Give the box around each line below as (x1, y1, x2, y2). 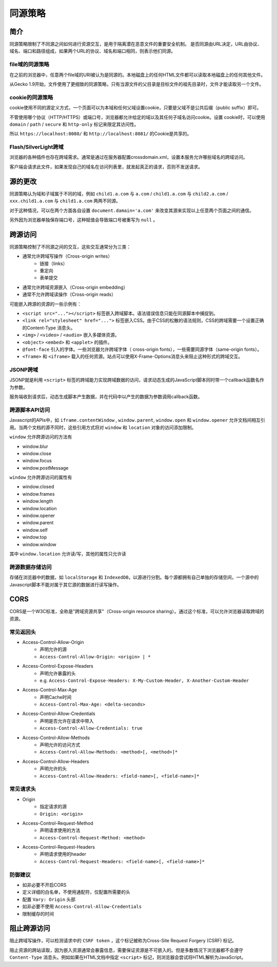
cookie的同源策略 (9, 94, 53, 101)
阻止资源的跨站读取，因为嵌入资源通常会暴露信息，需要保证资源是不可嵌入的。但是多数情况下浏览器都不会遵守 (9, 947, 243, 953)
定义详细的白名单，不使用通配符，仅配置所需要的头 (22, 889, 130, 895)
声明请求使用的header (39, 851, 87, 857)
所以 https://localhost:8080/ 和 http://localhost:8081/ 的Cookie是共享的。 (9, 131, 192, 137)
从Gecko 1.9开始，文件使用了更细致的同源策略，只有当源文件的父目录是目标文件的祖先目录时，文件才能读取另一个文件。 (9, 81, 264, 87)
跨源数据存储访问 (9, 563, 52, 570)
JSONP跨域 (9, 366, 38, 373)
